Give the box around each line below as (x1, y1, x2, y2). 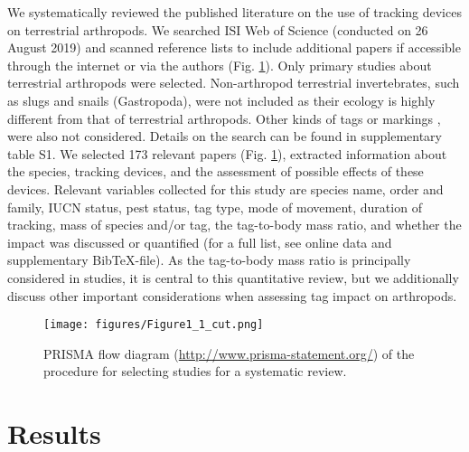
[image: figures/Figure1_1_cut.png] (43, 318, 264, 332)
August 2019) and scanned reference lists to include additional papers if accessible (7, 38, 461, 57)
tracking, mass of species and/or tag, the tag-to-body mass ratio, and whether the (7, 215, 462, 234)
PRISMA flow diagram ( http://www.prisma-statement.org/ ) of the (43, 344, 415, 363)
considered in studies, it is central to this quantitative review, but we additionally (7, 268, 459, 287)
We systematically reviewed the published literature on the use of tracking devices (7, 3, 462, 21)
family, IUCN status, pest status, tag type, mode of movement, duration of (7, 197, 422, 216)
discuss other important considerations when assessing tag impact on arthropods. (7, 286, 457, 305)
